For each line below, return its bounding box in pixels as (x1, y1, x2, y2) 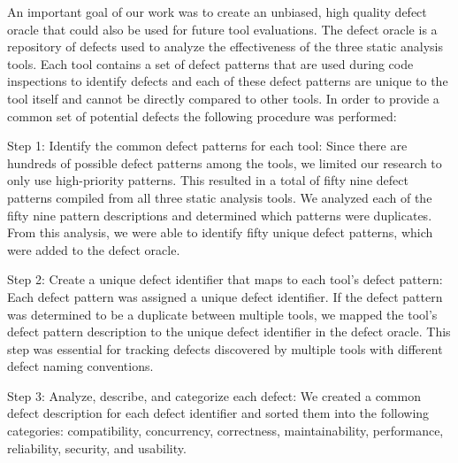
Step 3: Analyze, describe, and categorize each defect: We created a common (7, 386, 421, 405)
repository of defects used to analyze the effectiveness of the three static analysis (7, 37, 443, 56)
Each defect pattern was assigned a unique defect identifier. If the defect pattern (7, 287, 443, 305)
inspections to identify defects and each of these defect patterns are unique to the (7, 72, 448, 90)
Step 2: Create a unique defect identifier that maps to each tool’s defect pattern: (7, 270, 443, 289)
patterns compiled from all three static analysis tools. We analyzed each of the (7, 188, 432, 206)
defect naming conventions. (7, 357, 154, 375)
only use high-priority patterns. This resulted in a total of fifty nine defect (7, 171, 408, 189)
